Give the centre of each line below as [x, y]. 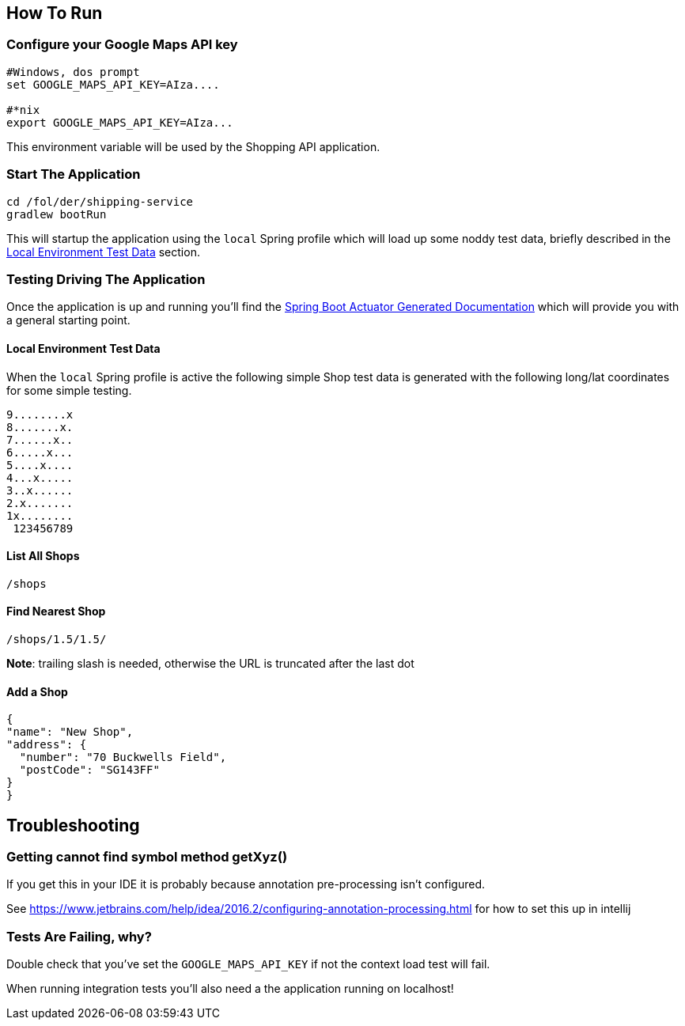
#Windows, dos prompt [73, 72]
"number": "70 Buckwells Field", [123, 757]
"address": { [47, 745]
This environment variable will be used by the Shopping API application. [193, 146]
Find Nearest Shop [56, 611]
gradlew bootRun [57, 214]
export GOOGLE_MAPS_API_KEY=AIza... [120, 122]
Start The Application [74, 174]
